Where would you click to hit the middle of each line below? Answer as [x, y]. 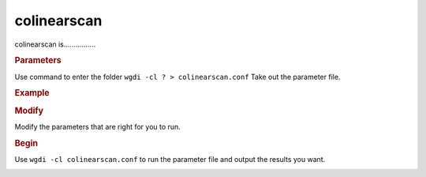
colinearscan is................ [55, 44]
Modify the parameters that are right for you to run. [97, 126]
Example [32, 93]
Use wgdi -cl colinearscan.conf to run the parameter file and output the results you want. [170, 159]
